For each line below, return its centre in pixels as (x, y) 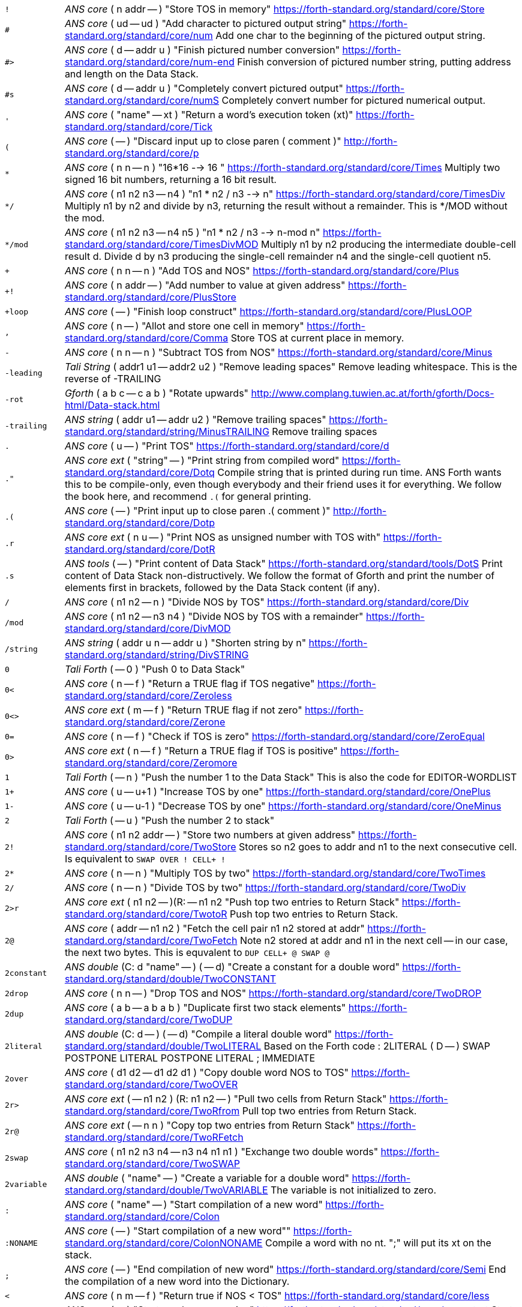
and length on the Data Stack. (131, 74)
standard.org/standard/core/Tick (138, 127)
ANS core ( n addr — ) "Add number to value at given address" (205, 285)
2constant (26, 973)
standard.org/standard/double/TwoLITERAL (163, 1046)
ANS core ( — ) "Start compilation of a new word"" (178, 1231)
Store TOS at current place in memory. (317, 338)
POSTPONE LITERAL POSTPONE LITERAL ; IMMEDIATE (190, 1058)
